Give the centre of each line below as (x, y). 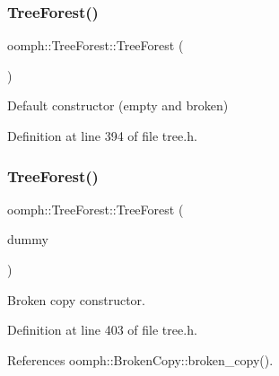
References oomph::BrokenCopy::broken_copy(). (140, 359)
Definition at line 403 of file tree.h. (102, 330)
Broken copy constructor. (76, 299)
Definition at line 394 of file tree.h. (102, 136)
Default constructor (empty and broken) (118, 105)
